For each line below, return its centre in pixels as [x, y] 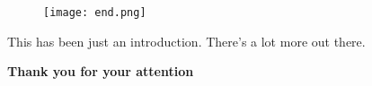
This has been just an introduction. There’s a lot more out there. [186, 41]
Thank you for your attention [101, 71]
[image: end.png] [95, 13]
